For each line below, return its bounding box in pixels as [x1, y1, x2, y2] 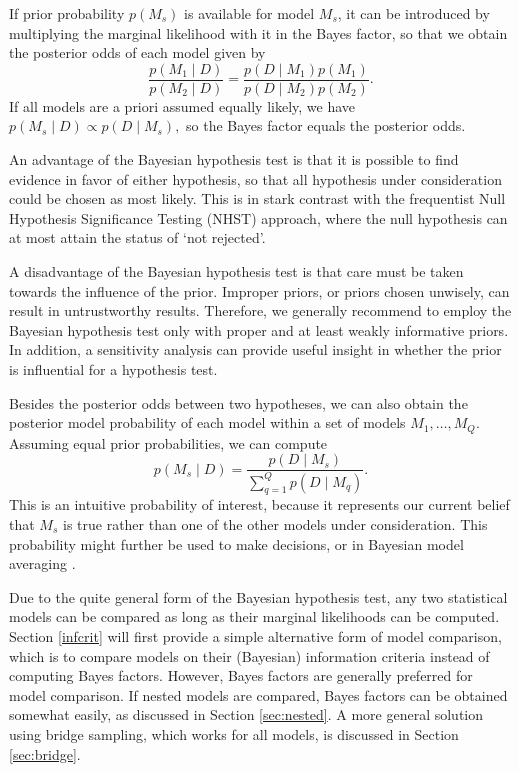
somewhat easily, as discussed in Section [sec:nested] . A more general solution [9, 704, 484, 725]
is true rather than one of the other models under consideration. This [62, 514, 488, 534]
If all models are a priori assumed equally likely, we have [9, 95, 356, 116]
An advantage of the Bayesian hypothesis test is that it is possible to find [9, 149, 459, 170]
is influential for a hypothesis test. [9, 358, 218, 379]
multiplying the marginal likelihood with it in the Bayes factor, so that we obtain [9, 22, 508, 43]
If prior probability [9, 3, 125, 23]
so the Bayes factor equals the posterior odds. [186, 115, 466, 136]
